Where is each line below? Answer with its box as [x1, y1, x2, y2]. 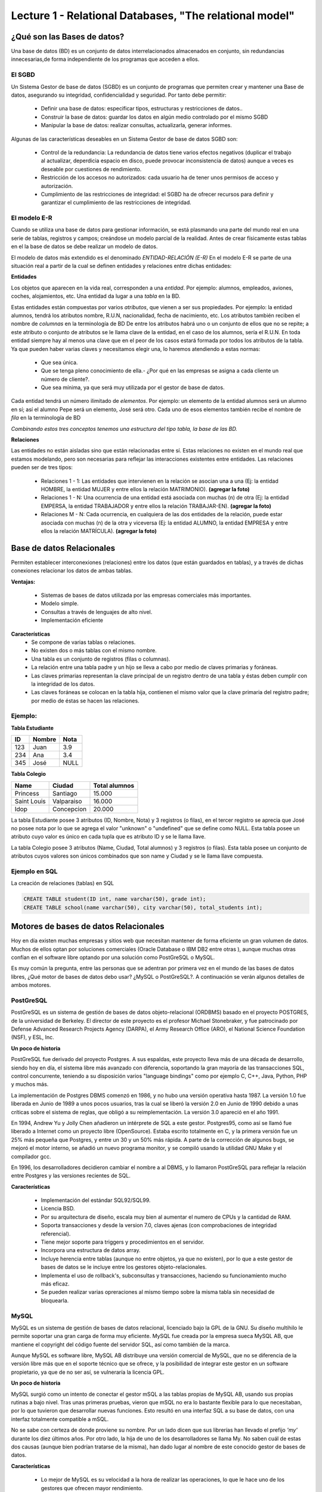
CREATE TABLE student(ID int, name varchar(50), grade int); [23, 896, 206, 902]
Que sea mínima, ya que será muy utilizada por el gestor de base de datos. [41, 384, 225, 391]
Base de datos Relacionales [11, 543, 116, 553]
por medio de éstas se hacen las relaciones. [31, 697, 140, 704]
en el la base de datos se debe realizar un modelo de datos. [11, 243, 158, 250]
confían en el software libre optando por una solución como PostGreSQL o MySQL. [11, 954, 215, 961]
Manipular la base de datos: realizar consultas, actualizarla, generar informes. [41, 122, 232, 129]
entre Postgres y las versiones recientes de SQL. [11, 1172, 131, 1179]
